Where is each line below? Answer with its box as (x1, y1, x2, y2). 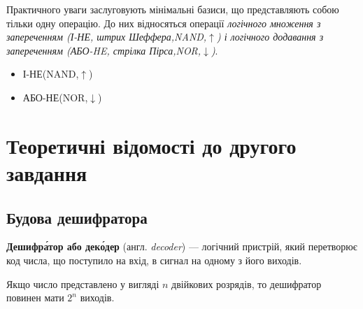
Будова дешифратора (6, 206, 148, 228)
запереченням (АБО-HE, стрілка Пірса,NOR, (6, 43, 201, 57)
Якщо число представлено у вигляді (6, 276, 159, 291)
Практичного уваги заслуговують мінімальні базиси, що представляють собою (6, 2, 339, 16)
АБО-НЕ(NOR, (22, 89, 88, 104)
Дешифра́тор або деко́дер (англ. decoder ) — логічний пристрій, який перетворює (6, 239, 357, 254)
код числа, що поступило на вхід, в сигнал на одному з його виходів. (6, 252, 302, 267)
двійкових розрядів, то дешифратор (171, 276, 322, 291)
